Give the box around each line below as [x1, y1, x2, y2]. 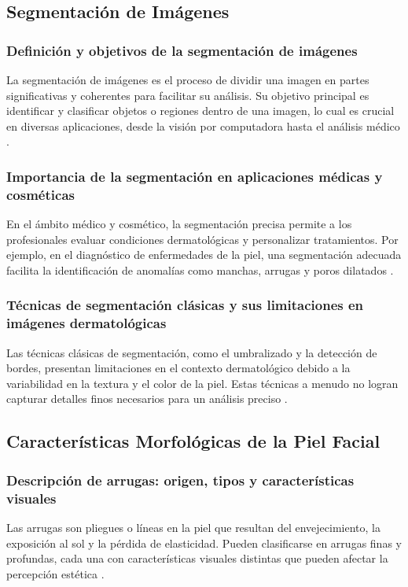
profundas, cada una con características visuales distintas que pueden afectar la [6, 550, 388, 567]
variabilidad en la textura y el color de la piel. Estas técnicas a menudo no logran [6, 375, 399, 391]
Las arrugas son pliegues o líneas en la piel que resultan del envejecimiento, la [6, 519, 380, 535]
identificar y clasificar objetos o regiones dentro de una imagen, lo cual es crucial [6, 102, 395, 119]
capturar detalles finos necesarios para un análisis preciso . [6, 390, 288, 407]
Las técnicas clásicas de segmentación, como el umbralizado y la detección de [6, 344, 377, 360]
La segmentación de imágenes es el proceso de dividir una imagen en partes [6, 72, 369, 87]
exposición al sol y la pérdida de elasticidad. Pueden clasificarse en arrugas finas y [6, 534, 402, 551]
